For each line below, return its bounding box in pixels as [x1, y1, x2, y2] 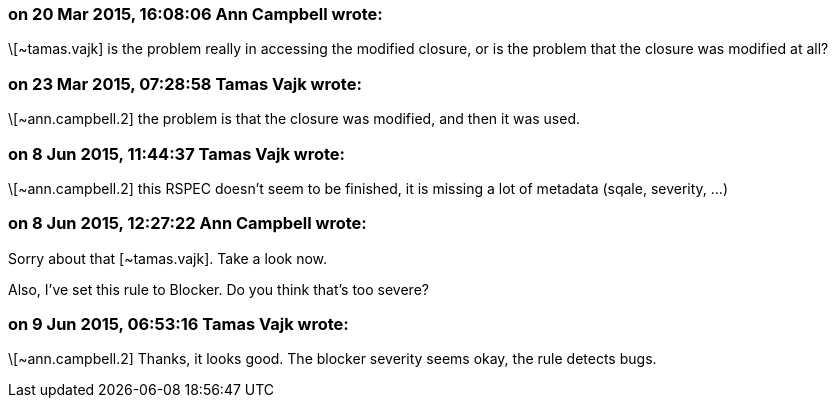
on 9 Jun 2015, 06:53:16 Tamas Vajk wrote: [8, 314, 349, 334]
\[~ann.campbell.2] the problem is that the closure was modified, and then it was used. [8, 110, 581, 128]
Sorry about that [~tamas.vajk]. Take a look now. [8, 249, 328, 267]
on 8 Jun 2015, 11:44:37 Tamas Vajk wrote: [8, 143, 346, 164]
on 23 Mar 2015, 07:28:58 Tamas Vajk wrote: [8, 73, 362, 94]
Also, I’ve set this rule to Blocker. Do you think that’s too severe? [8, 280, 429, 298]
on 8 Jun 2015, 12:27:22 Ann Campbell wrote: [8, 213, 367, 234]
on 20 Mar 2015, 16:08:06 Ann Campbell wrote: [8, 4, 383, 24]
